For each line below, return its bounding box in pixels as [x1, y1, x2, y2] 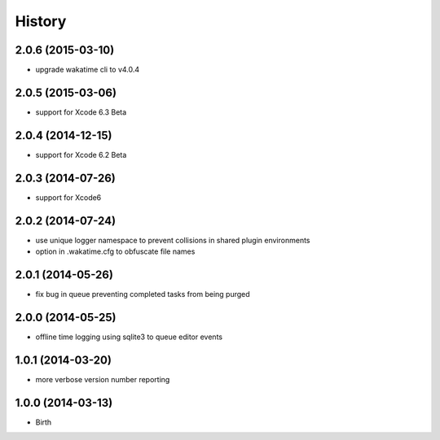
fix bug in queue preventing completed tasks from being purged [35, 289, 250, 298]
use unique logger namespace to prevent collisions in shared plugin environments [35, 235, 310, 245]
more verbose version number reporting [35, 374, 170, 384]
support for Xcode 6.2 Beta [35, 150, 127, 159]
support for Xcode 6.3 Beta [35, 107, 127, 117]
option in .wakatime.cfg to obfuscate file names [35, 246, 196, 256]
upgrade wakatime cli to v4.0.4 [35, 65, 140, 75]
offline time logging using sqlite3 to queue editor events [35, 332, 223, 342]
